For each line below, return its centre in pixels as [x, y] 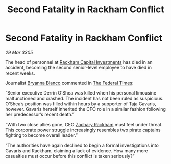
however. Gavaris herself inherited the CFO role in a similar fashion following [86, 109]
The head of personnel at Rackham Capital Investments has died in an [79, 62]
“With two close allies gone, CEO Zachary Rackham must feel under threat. [84, 124]
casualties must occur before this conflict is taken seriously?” [70, 156]
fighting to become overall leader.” [42, 135]
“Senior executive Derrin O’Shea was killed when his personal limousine [81, 92]
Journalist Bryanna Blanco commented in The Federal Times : [69, 83]
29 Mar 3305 [19, 52]
